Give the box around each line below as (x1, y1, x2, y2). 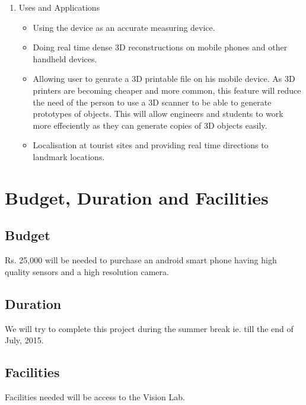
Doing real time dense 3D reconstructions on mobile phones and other (33, 41, 288, 53)
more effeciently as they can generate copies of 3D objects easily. (33, 119, 267, 131)
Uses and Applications (18, 1, 100, 13)
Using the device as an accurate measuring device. (33, 21, 215, 33)
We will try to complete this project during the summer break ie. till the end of (5, 322, 294, 334)
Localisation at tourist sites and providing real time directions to (33, 139, 269, 151)
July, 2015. (5, 334, 44, 346)
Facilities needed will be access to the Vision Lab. (5, 390, 185, 403)
